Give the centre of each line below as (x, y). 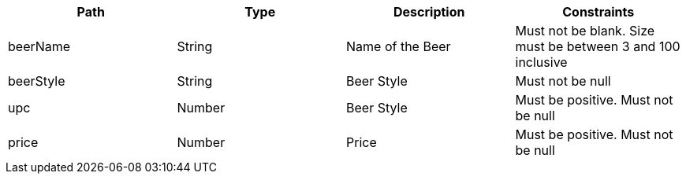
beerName (39, 46)
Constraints (598, 12)
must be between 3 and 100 (598, 46)
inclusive (541, 62)
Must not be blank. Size (585, 31)
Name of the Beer (399, 46)
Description (429, 12)
